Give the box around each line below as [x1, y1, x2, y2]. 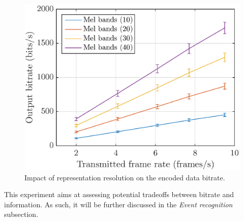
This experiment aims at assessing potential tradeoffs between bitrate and [4, 189, 234, 200]
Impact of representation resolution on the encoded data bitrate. [24, 172, 225, 182]
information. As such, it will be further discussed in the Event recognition [4, 199, 233, 209]
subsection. [4, 209, 39, 219]
